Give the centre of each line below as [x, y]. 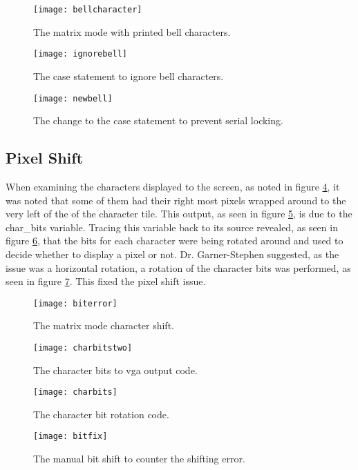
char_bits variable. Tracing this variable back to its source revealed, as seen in [172, 227]
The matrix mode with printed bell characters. [132, 31]
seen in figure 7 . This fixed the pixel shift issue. [106, 281]
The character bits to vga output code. [115, 370]
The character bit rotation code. [101, 414]
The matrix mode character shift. [104, 325]
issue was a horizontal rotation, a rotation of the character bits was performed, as [178, 267]
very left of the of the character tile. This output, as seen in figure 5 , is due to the [179, 214]
